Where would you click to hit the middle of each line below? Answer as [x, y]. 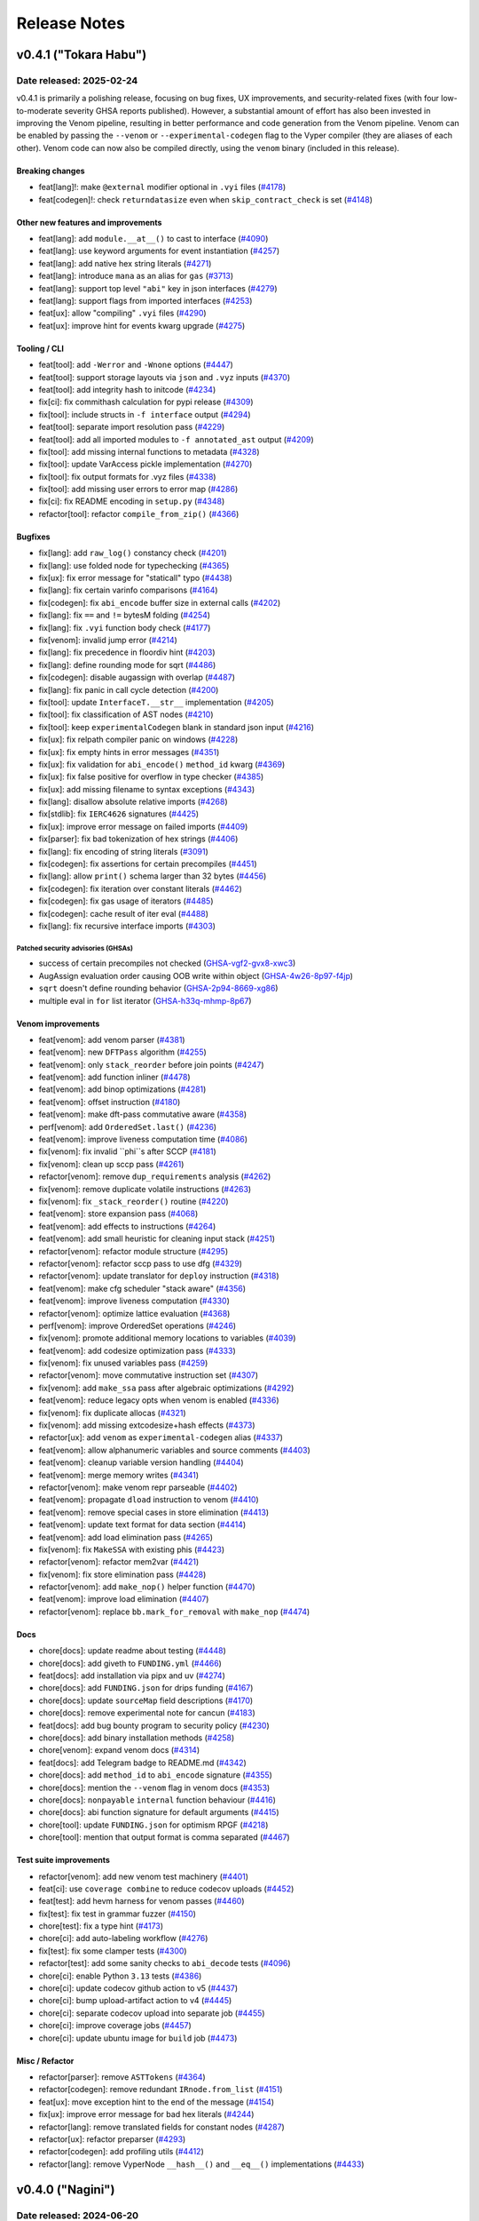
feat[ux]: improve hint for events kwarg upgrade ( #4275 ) [142, 325]
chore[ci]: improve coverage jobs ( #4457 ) [115, 2026]
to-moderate [39, 110]
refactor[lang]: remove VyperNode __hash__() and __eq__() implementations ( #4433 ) [201, 2164]
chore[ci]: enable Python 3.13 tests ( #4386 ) [120, 1976]
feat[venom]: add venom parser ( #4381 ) [112, 1039]
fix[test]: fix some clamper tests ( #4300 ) [113, 1951]
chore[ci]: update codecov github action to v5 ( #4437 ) [138, 1988]
